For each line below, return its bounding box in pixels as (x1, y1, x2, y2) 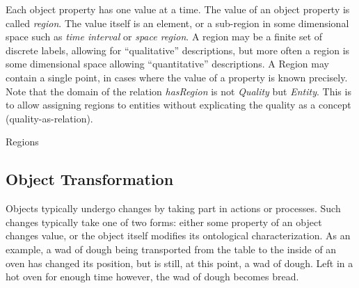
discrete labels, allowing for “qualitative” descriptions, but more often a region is (6, 42, 350, 57)
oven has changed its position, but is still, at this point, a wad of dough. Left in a (6, 255, 353, 270)
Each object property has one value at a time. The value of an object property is (6, 2, 350, 16)
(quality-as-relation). (6, 111, 93, 125)
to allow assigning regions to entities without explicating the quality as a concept (6, 97, 351, 112)
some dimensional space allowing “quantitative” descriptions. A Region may (6, 56, 329, 71)
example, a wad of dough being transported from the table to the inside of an (6, 241, 337, 256)
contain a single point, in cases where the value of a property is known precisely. (6, 70, 348, 84)
